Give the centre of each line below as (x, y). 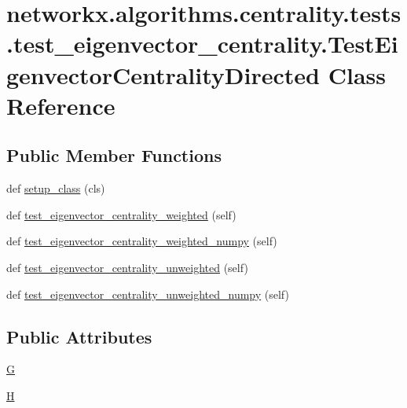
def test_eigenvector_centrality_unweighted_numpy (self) (148, 294)
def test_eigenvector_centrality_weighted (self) (121, 214)
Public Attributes (79, 336)
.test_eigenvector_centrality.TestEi (202, 44)
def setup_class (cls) (56, 188)
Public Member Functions (114, 155)
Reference (61, 105)
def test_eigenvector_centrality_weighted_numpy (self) (142, 241)
